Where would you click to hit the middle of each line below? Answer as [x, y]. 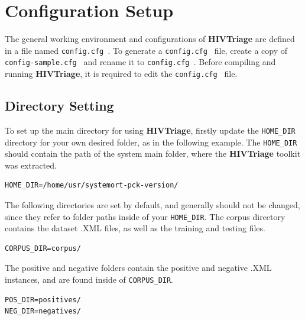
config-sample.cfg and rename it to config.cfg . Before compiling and [140, 62]
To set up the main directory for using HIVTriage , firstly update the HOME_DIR [150, 130]
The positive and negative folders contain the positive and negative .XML [138, 268]
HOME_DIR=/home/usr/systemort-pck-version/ [92, 185]
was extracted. [31, 165]
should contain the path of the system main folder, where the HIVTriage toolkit [153, 153]
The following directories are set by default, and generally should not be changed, [152, 204]
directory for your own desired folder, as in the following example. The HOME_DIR [151, 142]
